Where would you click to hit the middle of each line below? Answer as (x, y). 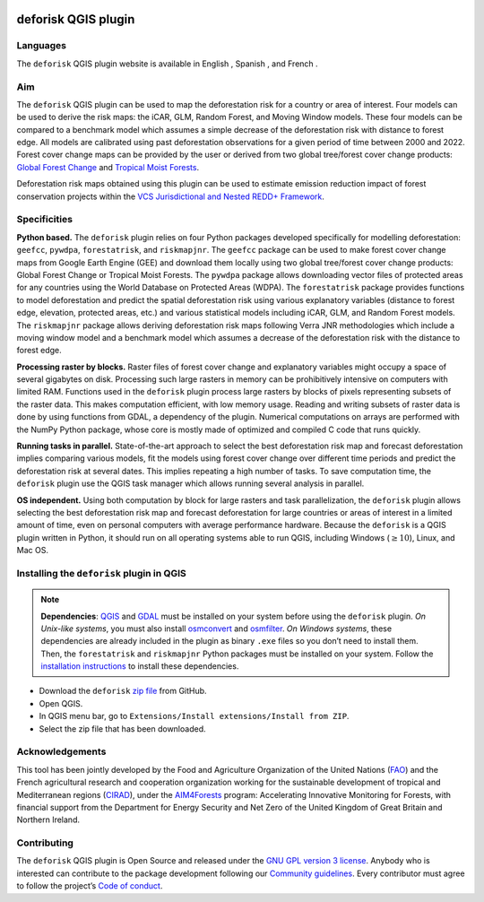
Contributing (45, 843)
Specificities (45, 220)
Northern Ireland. (48, 820)
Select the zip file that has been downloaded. (122, 729)
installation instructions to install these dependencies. (140, 666)
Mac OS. (33, 551)
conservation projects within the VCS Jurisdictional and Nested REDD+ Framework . (170, 196)
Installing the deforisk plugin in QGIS (102, 573)
